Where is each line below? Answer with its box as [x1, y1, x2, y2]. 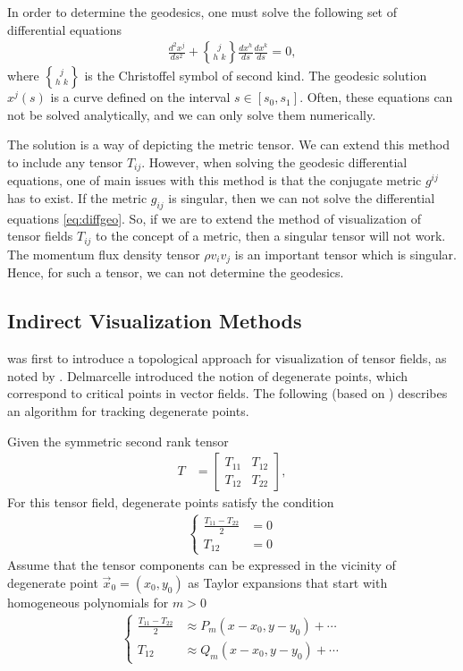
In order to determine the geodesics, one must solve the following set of [7, 3, 398, 21]
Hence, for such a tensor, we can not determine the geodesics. [7, 263, 344, 282]
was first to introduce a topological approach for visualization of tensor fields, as [7, 349, 447, 368]
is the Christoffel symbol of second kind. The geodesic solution [84, 66, 427, 85]
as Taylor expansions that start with [188, 573, 388, 591]
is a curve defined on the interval [50, 88, 231, 106]
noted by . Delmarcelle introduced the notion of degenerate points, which [7, 366, 408, 385]
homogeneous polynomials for [7, 592, 169, 611]
